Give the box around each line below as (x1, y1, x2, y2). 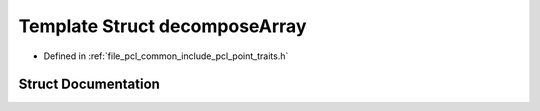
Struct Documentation (18, 76, 160, 93)
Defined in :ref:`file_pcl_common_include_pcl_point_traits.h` (43, 50, 289, 62)
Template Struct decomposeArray (18, 15, 307, 37)
